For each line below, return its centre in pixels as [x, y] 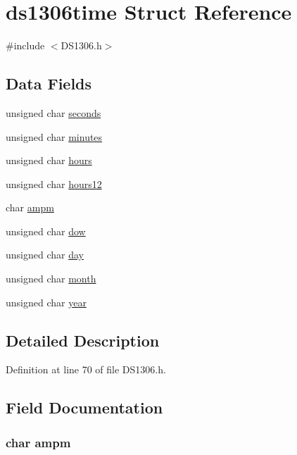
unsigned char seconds [53, 112]
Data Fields [49, 83]
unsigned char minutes [54, 136]
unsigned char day [45, 255]
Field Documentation [84, 407]
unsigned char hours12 [54, 183]
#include [25, 45]
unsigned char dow [46, 231]
